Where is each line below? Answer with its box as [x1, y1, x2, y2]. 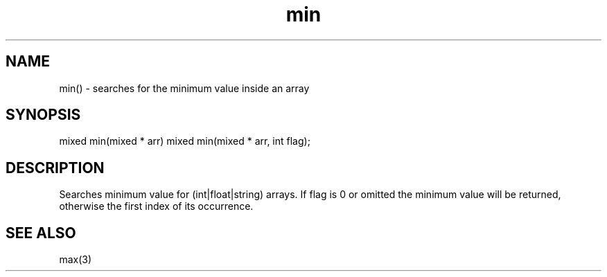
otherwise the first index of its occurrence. [59, 200, 254, 213]
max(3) [59, 253, 92, 266]
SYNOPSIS [6, 106, 81, 124]
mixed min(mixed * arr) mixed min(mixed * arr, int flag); [59, 135, 310, 148]
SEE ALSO [6, 224, 76, 242]
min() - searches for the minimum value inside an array [59, 82, 310, 94]
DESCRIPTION [6, 159, 105, 177]
